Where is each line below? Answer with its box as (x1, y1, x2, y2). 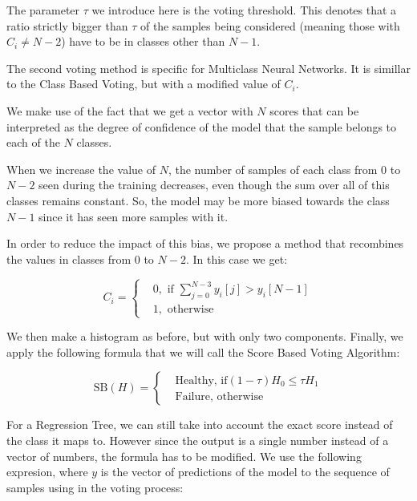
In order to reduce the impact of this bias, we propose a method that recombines (6, 235, 404, 252)
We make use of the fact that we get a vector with (6, 102, 253, 119)
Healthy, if (175, 374, 228, 386)
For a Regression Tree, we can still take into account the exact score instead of (6, 416, 393, 433)
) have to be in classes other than (61, 33, 225, 50)
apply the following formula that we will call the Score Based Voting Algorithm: (6, 343, 400, 360)
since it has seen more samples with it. (38, 208, 229, 224)
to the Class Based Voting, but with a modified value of (6, 75, 281, 92)
